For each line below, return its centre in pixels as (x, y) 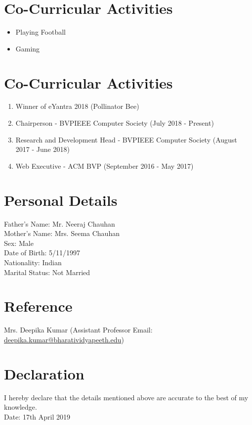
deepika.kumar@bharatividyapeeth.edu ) (64, 339)
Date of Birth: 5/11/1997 (42, 253)
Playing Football (41, 32)
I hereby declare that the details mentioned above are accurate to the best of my (126, 397)
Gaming (28, 48)
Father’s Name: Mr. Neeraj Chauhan (60, 223)
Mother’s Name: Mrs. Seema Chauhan (62, 233)
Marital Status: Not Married (47, 272)
